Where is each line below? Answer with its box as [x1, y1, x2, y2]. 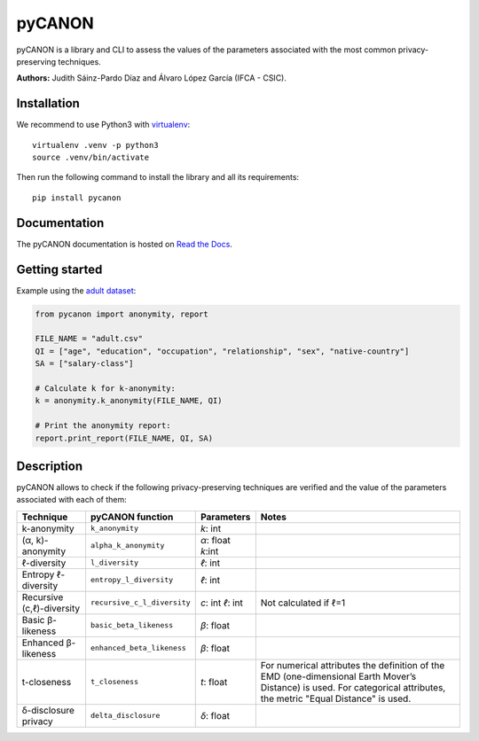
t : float [200, 675, 228, 688]
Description [16, 458, 83, 473]
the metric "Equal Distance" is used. [260, 692, 412, 705]
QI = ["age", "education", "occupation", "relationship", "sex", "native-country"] [35, 346, 410, 356]
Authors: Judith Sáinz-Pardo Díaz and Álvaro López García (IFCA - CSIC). [16, 73, 287, 83]
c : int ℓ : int [200, 597, 244, 609]
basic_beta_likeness [90, 620, 174, 630]
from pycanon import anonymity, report [35, 308, 208, 319]
